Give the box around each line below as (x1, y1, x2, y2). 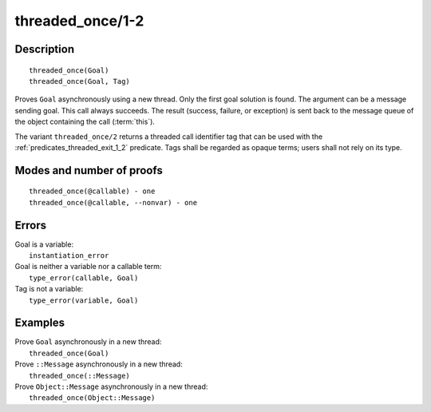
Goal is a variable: (14, 240, 74, 249)
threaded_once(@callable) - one (29, 187, 156, 196)
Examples (14, 316, 65, 330)
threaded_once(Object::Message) (29, 394, 156, 402)
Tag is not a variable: (14, 284, 84, 294)
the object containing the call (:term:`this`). (14, 117, 156, 127)
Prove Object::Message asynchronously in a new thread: (14, 382, 208, 391)
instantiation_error (29, 252, 109, 259)
